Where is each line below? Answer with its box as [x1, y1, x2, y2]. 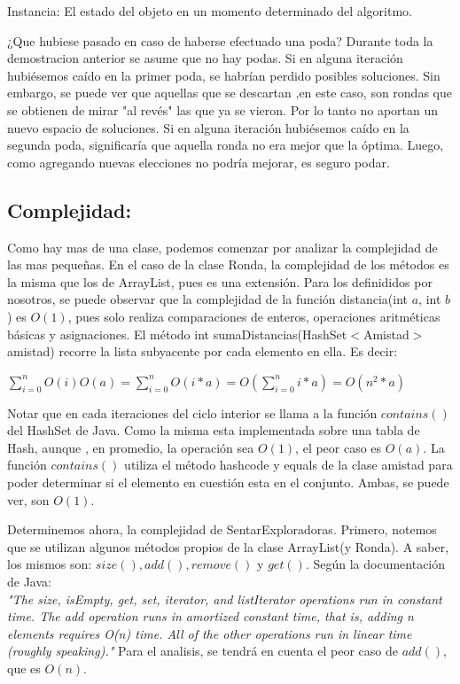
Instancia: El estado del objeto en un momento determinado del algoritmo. [7, 2, 412, 19]
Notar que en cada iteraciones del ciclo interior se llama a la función [7, 403, 378, 422]
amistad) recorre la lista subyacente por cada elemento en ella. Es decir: [7, 342, 398, 361]
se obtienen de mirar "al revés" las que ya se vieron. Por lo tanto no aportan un [7, 100, 439, 119]
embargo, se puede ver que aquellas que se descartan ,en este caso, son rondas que [7, 83, 452, 102]
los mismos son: [7, 555, 92, 573]
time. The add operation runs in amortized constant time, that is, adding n [7, 607, 414, 626]
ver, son [7, 490, 50, 509]
